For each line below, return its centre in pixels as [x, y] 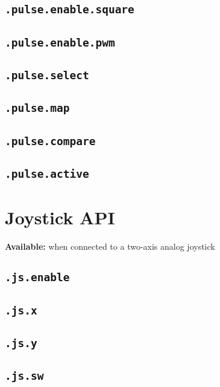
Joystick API [60, 217]
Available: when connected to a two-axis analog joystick [110, 246]
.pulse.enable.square [70, 10]
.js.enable [37, 278]
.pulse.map [37, 108]
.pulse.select [47, 76]
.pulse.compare [50, 141]
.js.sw [24, 376]
